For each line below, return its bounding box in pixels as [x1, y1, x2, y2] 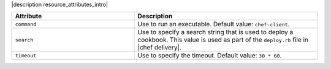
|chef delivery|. [137, 43, 182, 52]
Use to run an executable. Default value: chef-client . [137, 20, 290, 29]
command [15, 21, 37, 27]
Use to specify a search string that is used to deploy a [137, 28, 294, 37]
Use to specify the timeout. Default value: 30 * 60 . [137, 51, 282, 60]
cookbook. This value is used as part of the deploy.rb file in [137, 35, 309, 44]
